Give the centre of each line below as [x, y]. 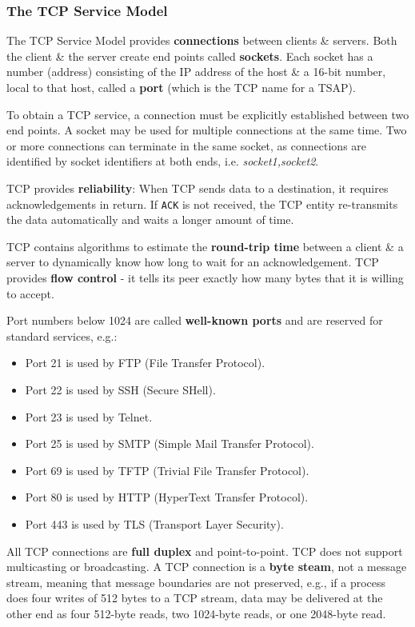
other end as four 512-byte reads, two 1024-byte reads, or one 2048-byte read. [196, 613]
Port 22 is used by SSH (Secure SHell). [120, 389]
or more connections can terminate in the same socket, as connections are [187, 145]
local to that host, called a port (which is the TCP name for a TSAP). [181, 87]
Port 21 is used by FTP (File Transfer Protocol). [145, 363]
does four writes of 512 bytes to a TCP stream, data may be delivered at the [195, 598]
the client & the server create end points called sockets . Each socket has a [190, 56]
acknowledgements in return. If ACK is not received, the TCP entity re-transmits [202, 204]
